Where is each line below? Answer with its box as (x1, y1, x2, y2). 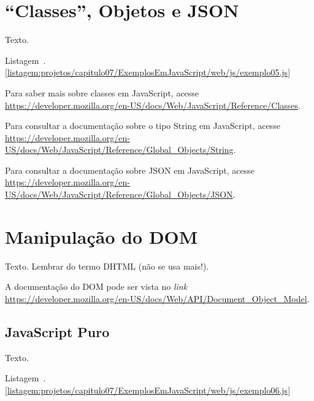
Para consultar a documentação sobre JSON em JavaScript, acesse (5, 163, 255, 176)
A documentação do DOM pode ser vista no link (5, 280, 188, 293)
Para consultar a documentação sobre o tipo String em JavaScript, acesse (5, 119, 280, 132)
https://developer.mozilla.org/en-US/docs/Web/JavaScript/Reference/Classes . (5, 98, 301, 111)
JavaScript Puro (5, 322, 110, 341)
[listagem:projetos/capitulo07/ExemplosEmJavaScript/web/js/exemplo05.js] (5, 66, 291, 79)
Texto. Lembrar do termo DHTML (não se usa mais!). (5, 259, 209, 272)
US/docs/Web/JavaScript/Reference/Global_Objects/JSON (5, 188, 233, 201)
